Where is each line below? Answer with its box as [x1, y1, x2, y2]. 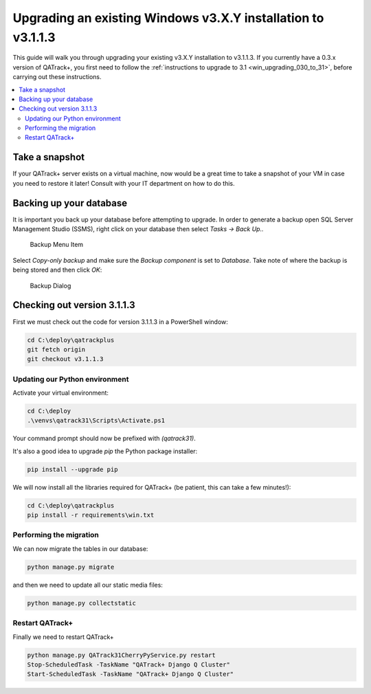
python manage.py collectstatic [27, 599, 137, 607]
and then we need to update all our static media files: [12, 581, 163, 589]
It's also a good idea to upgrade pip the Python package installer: [12, 447, 198, 455]
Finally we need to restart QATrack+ [12, 633, 115, 641]
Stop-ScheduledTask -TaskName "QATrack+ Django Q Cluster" [27, 660, 230, 669]
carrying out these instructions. [12, 73, 102, 81]
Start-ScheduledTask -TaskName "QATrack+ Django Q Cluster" [27, 671, 234, 678]
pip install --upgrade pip [27, 465, 118, 473]
